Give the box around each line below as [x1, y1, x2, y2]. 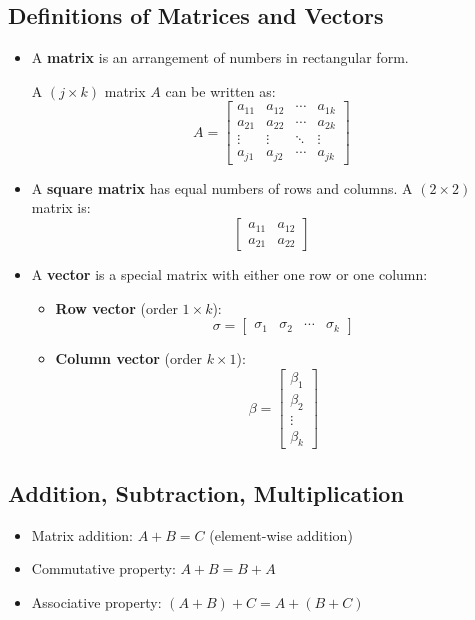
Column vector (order [55, 348, 203, 369]
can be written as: [165, 80, 276, 101]
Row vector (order [55, 297, 178, 318]
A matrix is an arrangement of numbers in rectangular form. [31, 47, 409, 68]
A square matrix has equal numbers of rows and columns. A [31, 177, 413, 198]
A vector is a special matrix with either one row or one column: [31, 264, 428, 285]
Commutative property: [31, 558, 176, 579]
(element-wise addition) [209, 524, 353, 545]
